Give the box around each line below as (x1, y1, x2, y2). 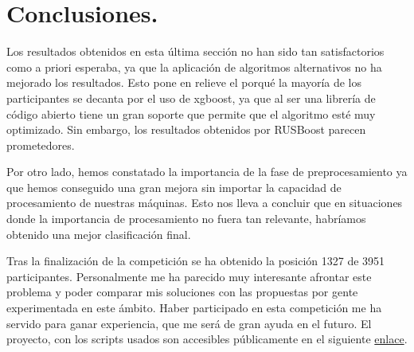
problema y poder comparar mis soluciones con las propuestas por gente (6, 284, 358, 300)
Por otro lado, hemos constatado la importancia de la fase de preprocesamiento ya (6, 163, 408, 180)
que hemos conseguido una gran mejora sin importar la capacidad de (6, 178, 342, 195)
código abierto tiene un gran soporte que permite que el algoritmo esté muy (6, 105, 376, 122)
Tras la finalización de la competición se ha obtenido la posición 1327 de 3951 (6, 252, 385, 269)
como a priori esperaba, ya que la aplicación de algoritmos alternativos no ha (6, 58, 382, 75)
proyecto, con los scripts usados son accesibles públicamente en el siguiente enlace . (6, 330, 408, 347)
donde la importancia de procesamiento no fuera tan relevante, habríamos (6, 210, 366, 227)
